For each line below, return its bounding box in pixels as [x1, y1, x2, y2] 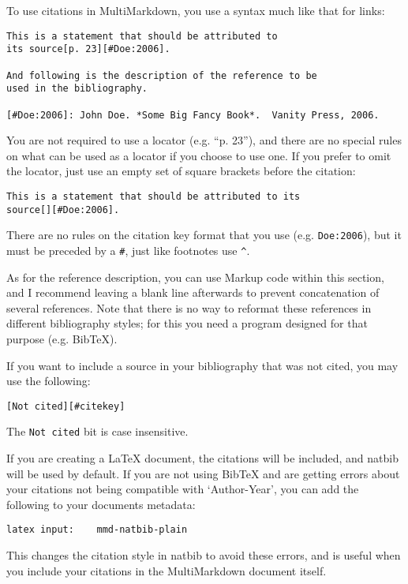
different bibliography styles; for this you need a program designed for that [6, 315, 368, 331]
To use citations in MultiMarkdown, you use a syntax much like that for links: [6, 2, 385, 18]
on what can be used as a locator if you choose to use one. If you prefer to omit [6, 147, 391, 163]
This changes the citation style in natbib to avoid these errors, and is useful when [6, 547, 401, 563]
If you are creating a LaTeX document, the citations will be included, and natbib [6, 450, 399, 466]
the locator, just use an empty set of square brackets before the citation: [6, 163, 356, 179]
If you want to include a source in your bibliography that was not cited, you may [6, 357, 399, 373]
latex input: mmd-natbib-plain [6, 524, 188, 536]
